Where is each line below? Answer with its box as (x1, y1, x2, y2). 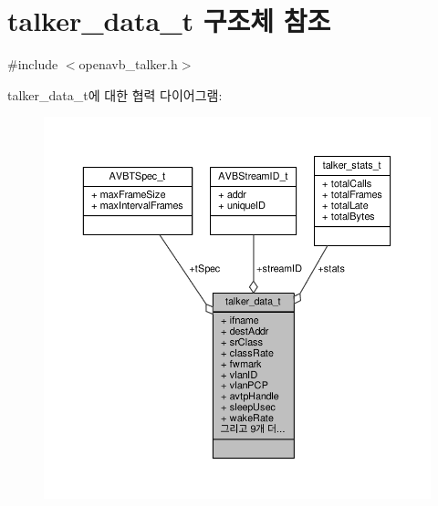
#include (7, 55, 58, 74)
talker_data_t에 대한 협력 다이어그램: (7, 85, 223, 104)
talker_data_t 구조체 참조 (7, 2, 331, 39)
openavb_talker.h (78, 55, 178, 74)
